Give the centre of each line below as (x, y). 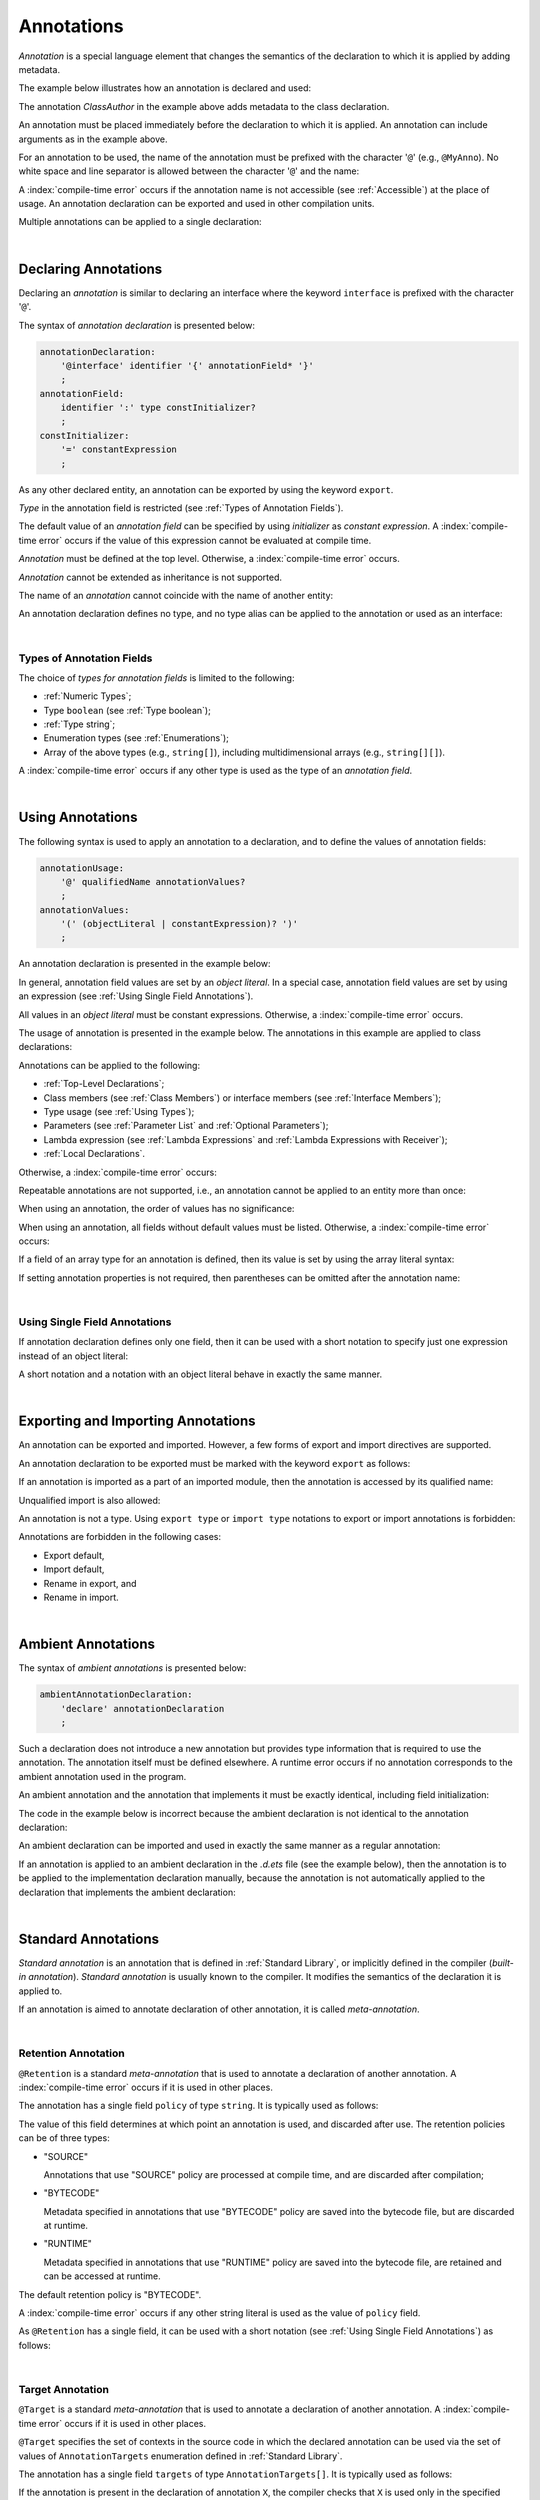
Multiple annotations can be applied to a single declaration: (140, 222)
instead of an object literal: (73, 1356)
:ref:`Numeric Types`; (87, 696)
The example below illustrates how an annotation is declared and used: (165, 88)
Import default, (74, 1569)
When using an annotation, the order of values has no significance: (156, 1209)
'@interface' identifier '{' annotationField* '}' (187, 365)
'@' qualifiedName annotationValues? (153, 881)
